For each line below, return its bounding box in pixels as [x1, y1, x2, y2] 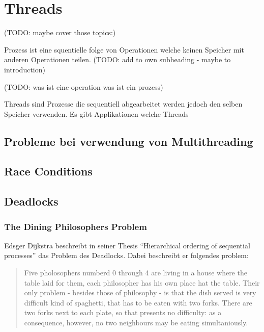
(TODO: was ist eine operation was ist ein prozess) [4, 81, 163, 92]
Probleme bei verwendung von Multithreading [4, 133, 253, 149]
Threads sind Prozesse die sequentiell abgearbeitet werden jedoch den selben [4, 98, 243, 109]
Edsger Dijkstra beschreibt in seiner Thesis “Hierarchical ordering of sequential [4, 240, 250, 250]
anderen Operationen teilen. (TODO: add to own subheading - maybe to [4, 54, 231, 65]
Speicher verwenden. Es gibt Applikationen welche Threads [4, 108, 189, 119]
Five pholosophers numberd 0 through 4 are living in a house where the [24, 267, 247, 278]
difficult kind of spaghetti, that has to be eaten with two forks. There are [24, 297, 252, 308]
